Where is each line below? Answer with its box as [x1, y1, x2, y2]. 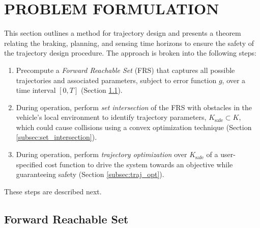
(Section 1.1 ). [81, 85, 123, 95]
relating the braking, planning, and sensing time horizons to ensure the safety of [4, 37, 254, 48]
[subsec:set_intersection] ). [16, 132, 97, 142]
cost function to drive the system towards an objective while [45, 159, 233, 169]
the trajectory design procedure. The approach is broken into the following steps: [4, 47, 257, 58]
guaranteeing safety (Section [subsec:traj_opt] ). [16, 169, 164, 180]
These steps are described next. [4, 186, 102, 196]
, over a [222, 74, 246, 85]
